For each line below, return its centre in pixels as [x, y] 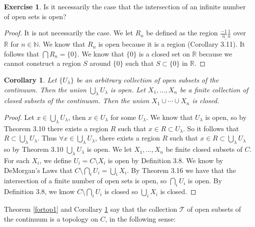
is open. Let [128, 89]
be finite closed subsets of [204, 149]
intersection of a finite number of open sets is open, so [85, 181]
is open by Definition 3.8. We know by [166, 160]
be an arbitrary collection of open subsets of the [147, 80]
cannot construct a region [42, 63]
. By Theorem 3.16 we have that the [182, 170]
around [100, 63]
